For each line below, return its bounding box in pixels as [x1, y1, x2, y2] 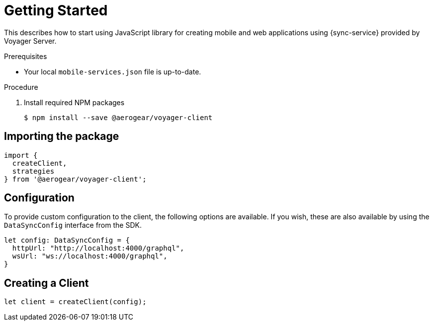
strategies [12, 167, 55, 175]
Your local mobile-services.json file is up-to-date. [24, 67, 201, 76]
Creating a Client [4, 276, 89, 289]
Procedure [4, 82, 38, 91]
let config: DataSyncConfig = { [4, 236, 130, 245]
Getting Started [4, 2, 108, 19]
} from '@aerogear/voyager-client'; [4, 175, 147, 183]
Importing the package [4, 130, 119, 143]
